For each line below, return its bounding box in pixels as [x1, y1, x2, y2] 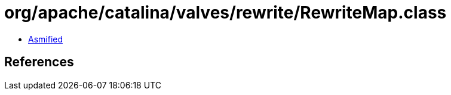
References [4, 54, 74, 70]
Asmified [28, 33, 63, 44]
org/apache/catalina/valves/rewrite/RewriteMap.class [4, 2, 447, 23]
